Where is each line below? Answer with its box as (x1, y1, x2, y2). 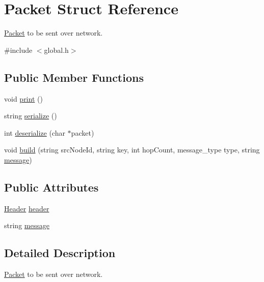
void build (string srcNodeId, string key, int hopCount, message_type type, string (4, 144, 260, 155)
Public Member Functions (4, 69, 144, 85)
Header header (4, 203, 49, 213)
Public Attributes (4, 179, 99, 195)
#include (4, 44, 33, 55)
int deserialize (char (4, 127, 65, 138)
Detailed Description (4, 245, 116, 261)
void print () (4, 93, 43, 104)
